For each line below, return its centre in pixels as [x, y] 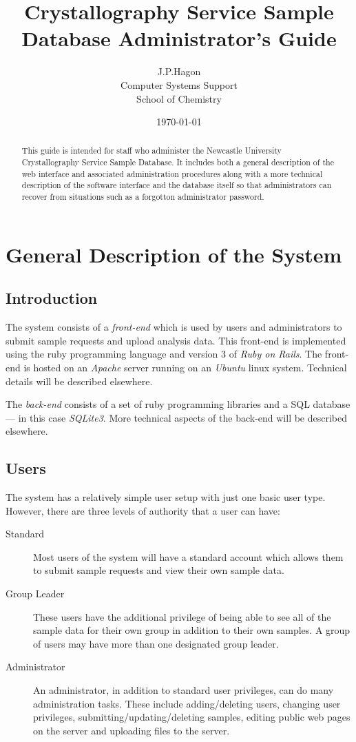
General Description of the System [174, 254]
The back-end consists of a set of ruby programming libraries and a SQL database [178, 404]
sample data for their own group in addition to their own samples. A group [192, 630]
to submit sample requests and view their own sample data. [159, 570]
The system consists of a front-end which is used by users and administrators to [174, 327]
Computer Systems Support [179, 84]
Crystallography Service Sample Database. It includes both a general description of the [178, 162]
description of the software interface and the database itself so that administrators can [177, 185]
